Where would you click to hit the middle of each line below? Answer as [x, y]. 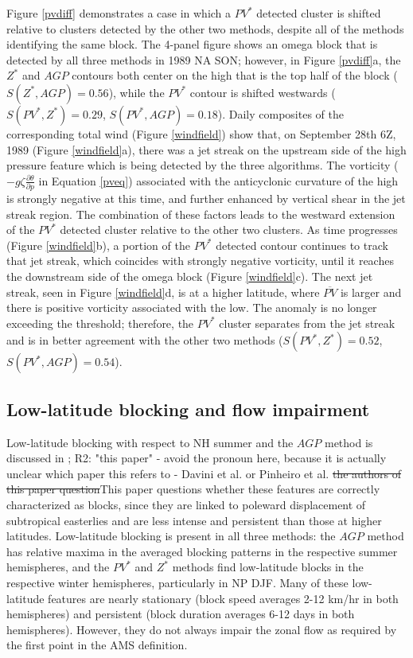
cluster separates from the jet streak [307, 323]
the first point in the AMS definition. [97, 645]
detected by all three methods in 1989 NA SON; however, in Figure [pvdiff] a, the [204, 59]
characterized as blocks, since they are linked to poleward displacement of [186, 504]
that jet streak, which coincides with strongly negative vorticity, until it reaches [200, 261]
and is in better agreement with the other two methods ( [145, 340]
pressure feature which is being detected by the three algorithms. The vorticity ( [203, 165]
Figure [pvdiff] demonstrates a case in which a [119, 13]
